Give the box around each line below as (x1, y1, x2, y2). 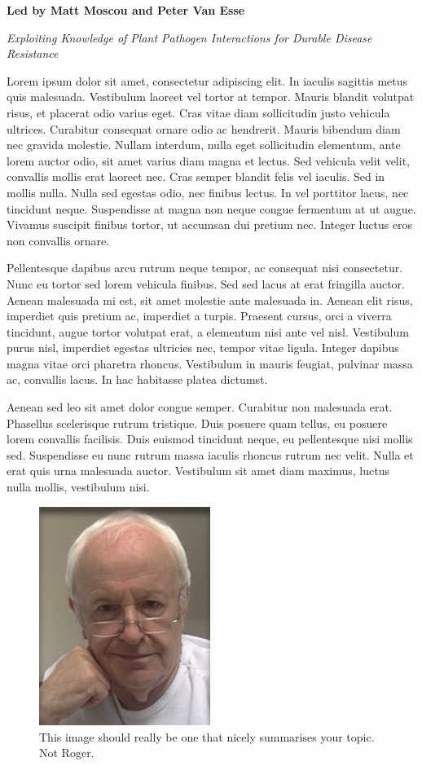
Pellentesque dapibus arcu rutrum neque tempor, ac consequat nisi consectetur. (7, 259, 403, 276)
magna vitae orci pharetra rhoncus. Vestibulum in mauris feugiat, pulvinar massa (7, 354, 413, 372)
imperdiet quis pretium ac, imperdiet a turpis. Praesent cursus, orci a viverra (7, 307, 392, 324)
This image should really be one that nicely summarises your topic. (39, 728, 375, 745)
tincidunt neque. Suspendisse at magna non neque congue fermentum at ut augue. (7, 200, 416, 217)
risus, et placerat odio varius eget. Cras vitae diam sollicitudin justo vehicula (7, 103, 390, 121)
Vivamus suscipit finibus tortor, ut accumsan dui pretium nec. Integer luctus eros (7, 216, 413, 233)
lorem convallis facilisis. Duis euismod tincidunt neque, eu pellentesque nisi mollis (7, 430, 413, 447)
